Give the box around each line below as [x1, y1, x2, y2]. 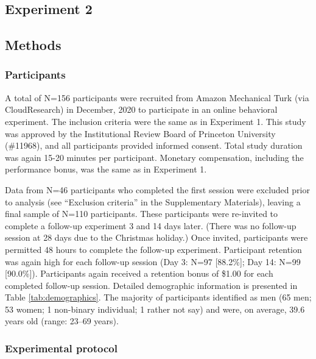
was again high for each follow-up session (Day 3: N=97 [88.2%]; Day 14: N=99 [5, 255, 301, 268]
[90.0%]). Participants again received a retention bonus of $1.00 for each [5, 267, 273, 280]
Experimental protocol [5, 340, 118, 355]
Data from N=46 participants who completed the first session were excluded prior [5, 183, 310, 196]
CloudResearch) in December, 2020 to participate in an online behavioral [5, 103, 278, 116]
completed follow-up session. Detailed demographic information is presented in [5, 279, 298, 291]
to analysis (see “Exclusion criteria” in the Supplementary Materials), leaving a [5, 195, 301, 208]
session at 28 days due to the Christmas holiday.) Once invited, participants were [5, 231, 308, 244]
